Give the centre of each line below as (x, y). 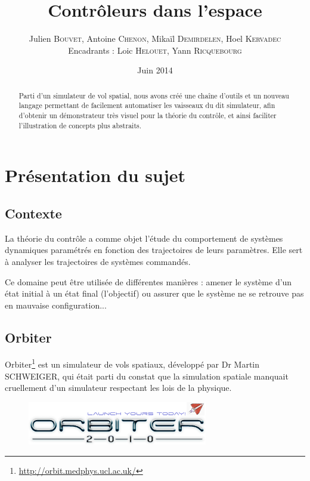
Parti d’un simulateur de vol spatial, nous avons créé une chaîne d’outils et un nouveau (154, 95)
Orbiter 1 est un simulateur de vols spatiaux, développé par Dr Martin (132, 363)
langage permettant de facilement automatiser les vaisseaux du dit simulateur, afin (147, 105)
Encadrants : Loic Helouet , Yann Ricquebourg (155, 50)
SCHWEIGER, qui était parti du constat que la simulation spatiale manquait (147, 376)
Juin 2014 (155, 70)
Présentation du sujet (95, 175)
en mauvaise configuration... (56, 305)
